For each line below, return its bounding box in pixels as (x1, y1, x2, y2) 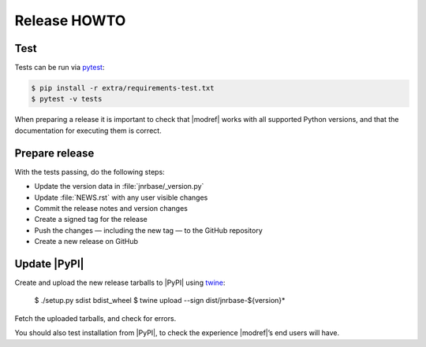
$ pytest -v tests (31, 94, 103, 104)
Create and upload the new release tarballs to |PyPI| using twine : (14, 278, 226, 287)
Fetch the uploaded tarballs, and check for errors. (14, 313, 177, 323)
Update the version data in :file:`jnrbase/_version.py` (34, 182, 204, 191)
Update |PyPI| (14, 257, 84, 271)
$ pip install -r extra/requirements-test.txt (31, 83, 215, 93)
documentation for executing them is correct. (14, 126, 162, 135)
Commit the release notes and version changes (34, 203, 189, 212)
